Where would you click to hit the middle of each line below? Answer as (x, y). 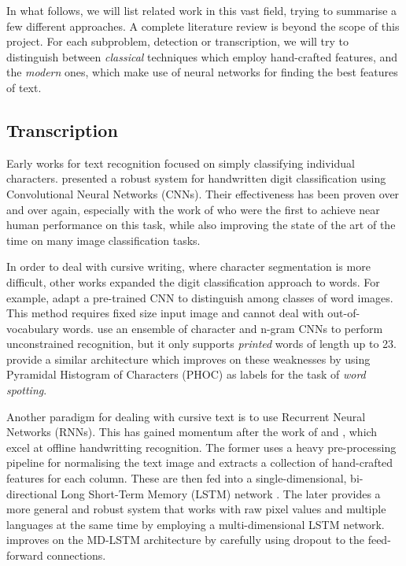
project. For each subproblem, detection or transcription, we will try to (178, 41)
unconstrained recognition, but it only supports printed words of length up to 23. (201, 344)
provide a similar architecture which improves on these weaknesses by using (188, 359)
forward (25, 555)
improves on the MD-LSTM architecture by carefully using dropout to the (185, 540)
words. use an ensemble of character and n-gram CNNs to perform (223, 328)
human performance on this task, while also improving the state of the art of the (201, 225)
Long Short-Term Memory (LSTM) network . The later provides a (221, 493)
